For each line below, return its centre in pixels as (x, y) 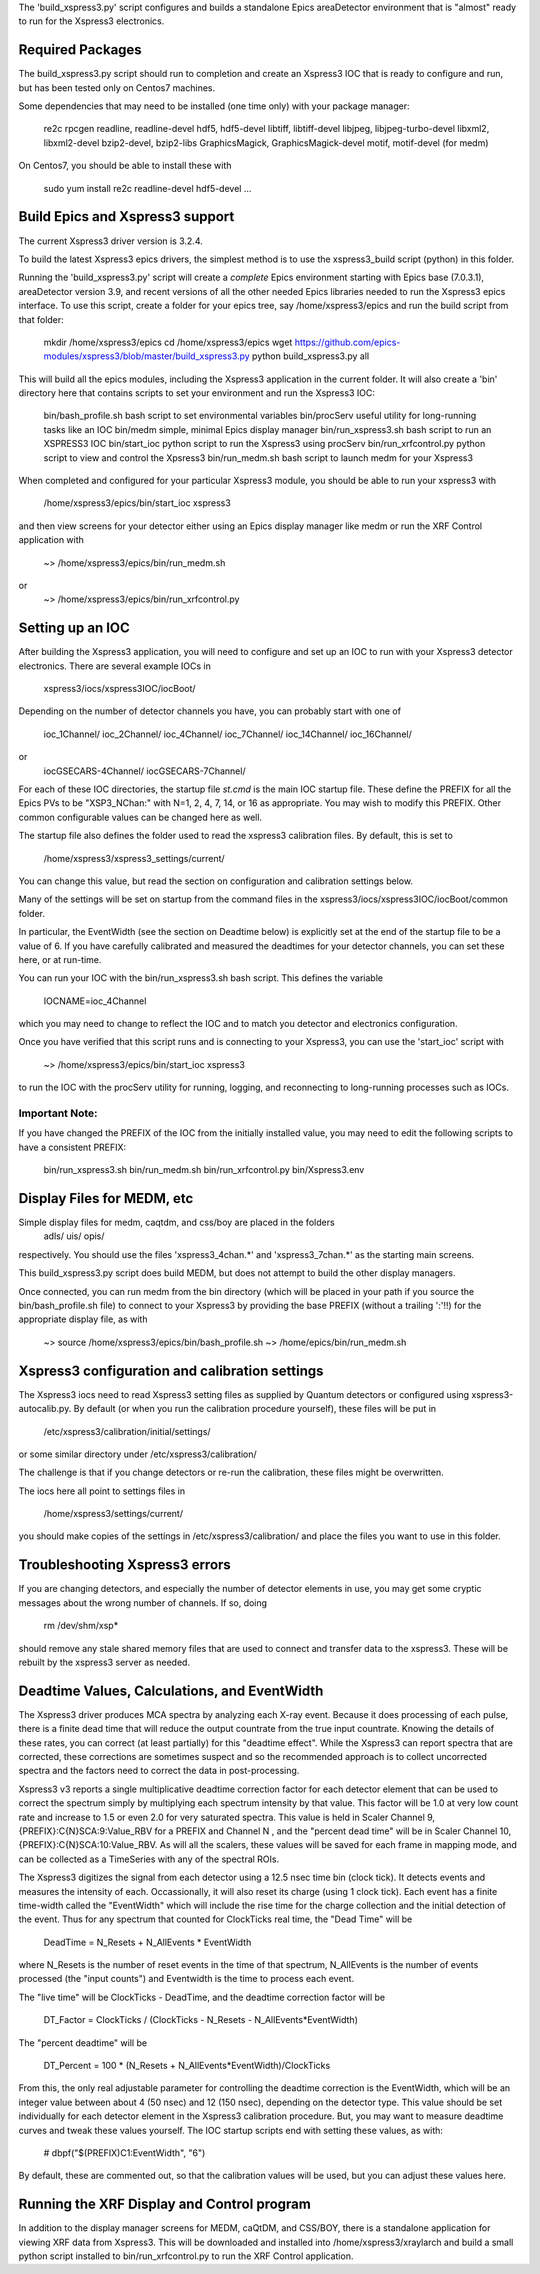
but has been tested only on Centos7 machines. (116, 87)
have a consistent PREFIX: (72, 1147)
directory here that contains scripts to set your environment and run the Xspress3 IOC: (196, 393)
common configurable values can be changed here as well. (140, 817)
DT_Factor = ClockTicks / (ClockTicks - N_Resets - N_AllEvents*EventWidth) (201, 2020)
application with (51, 540)
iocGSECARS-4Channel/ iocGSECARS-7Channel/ (144, 771)
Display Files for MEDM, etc (106, 1198)
